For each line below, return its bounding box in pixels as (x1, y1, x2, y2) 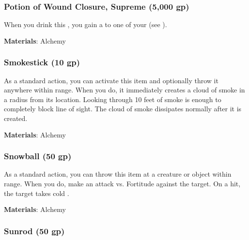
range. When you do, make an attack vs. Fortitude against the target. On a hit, (4, 179, 241, 188)
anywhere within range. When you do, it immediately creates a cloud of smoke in (4, 85, 245, 95)
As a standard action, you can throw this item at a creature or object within (4, 169, 232, 179)
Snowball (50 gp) (4, 150, 72, 162)
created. (4, 113, 28, 123)
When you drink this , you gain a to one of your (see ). (4, 19, 167, 30)
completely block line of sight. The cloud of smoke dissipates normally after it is (4, 104, 242, 114)
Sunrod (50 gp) (4, 225, 65, 237)
